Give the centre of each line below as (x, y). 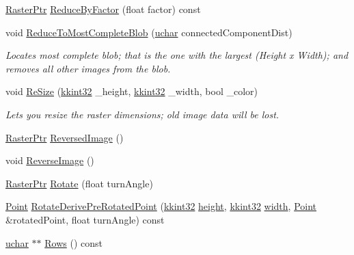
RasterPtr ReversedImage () (65, 137)
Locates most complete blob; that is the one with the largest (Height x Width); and (177, 55)
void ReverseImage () (50, 160)
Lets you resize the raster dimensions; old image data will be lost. (142, 114)
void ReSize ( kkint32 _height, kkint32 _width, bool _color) (132, 91)
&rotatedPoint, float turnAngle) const (85, 219)
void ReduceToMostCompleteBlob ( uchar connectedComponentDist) (149, 32)
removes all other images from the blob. (88, 68)
